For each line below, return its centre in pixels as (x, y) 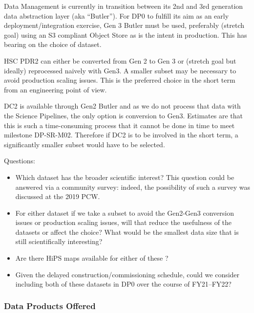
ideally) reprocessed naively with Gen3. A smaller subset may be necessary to (120, 70)
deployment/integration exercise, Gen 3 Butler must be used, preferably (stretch (124, 25)
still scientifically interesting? (59, 241)
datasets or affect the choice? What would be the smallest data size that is (127, 232)
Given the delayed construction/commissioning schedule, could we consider (127, 274)
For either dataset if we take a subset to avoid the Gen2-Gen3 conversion (125, 212)
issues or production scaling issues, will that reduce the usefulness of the (124, 222)
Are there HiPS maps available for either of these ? (92, 258)
